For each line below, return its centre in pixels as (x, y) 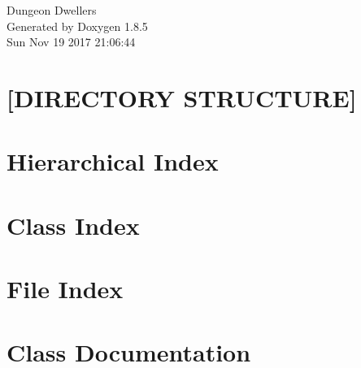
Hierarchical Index (113, 161)
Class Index (73, 225)
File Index (65, 289)
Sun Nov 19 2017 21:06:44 (71, 42)
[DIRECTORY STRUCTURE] (182, 97)
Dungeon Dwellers (52, 10)
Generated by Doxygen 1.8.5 (77, 26)
